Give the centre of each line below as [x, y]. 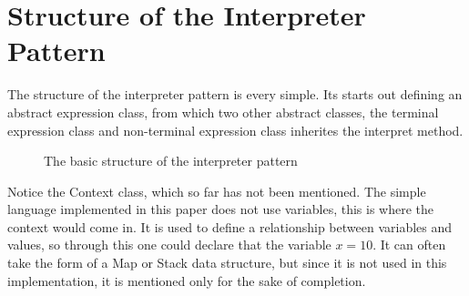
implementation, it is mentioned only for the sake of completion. [187, 280]
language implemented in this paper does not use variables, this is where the [221, 209]
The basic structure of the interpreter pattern [171, 161]
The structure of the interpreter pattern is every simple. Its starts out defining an [235, 94]
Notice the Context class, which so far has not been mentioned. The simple [217, 191]
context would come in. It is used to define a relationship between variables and [230, 226]
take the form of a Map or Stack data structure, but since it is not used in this [227, 263]
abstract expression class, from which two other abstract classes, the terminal [223, 112]
